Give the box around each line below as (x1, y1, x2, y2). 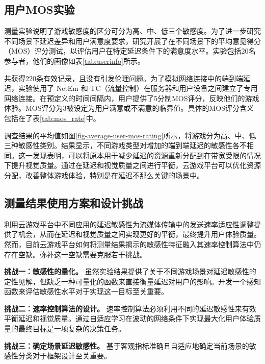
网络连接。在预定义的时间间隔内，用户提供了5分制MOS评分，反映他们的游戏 (4, 92, 259, 103)
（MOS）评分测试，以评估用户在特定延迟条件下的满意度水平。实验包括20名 (4, 45, 256, 56)
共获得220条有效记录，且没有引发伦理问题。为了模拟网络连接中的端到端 (4, 72, 243, 83)
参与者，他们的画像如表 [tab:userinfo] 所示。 (4, 55, 145, 66)
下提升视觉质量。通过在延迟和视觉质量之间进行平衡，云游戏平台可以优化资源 (4, 160, 261, 171)
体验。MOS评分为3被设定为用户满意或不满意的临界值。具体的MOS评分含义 (4, 103, 254, 113)
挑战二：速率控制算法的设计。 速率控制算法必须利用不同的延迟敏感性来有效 (4, 303, 256, 313)
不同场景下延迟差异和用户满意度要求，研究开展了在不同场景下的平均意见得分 (4, 35, 261, 46)
